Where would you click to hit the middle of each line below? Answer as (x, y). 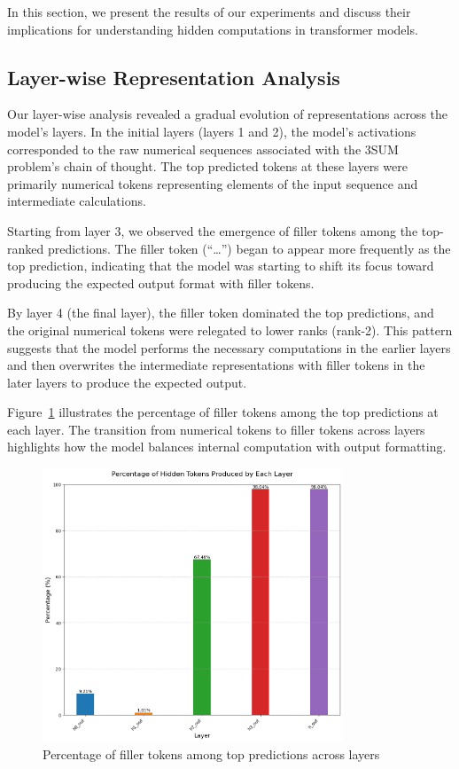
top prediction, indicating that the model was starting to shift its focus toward (221, 266)
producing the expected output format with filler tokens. (161, 282)
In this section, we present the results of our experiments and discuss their (209, 12)
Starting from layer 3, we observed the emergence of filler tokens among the (213, 230)
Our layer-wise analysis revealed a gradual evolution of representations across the (228, 114)
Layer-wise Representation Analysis (174, 77)
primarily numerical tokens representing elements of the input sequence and (213, 183)
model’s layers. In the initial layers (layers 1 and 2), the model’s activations (212, 131)
